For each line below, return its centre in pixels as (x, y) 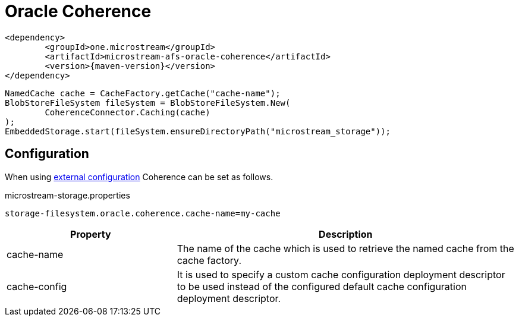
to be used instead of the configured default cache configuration (322, 286)
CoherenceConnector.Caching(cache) (128, 112)
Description (346, 234)
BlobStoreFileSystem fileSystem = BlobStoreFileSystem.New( (148, 103)
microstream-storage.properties (67, 195)
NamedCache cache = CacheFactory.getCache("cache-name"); (143, 93)
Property (91, 234)
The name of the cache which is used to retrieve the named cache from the (345, 248)
